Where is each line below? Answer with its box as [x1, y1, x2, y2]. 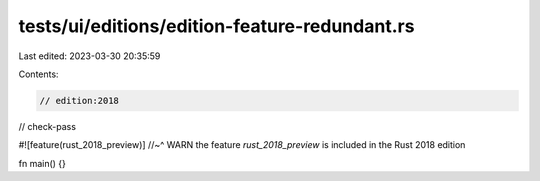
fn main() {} [18, 157, 67, 169]
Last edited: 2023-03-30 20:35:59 [18, 50, 161, 62]
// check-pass [18, 120, 77, 132]
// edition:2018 [39, 95, 120, 106]
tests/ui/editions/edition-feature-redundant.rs [18, 15, 415, 37]
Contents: [18, 68, 59, 80]
